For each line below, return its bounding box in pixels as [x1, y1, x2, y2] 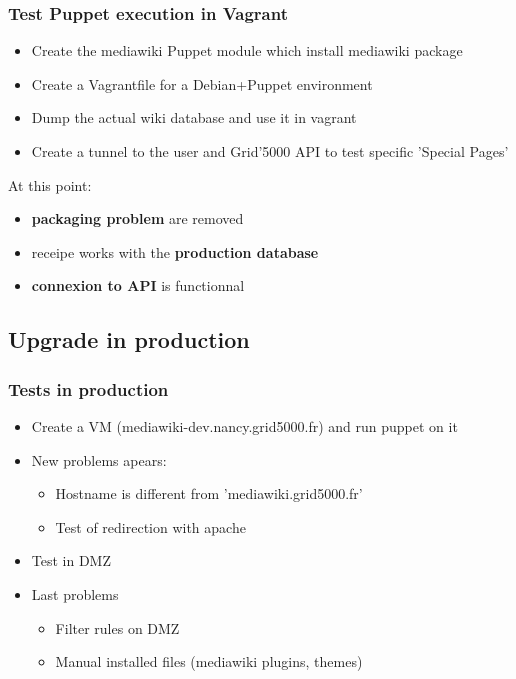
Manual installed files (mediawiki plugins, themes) [55, 651, 363, 672]
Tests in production [8, 376, 169, 401]
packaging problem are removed [31, 208, 244, 229]
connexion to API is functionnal [31, 275, 245, 296]
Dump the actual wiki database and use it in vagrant [31, 107, 357, 128]
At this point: [8, 174, 92, 195]
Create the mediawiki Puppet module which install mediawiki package [31, 40, 463, 61]
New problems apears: [31, 449, 167, 470]
